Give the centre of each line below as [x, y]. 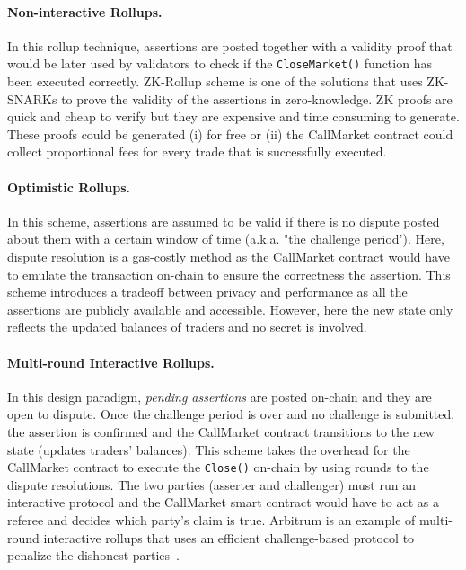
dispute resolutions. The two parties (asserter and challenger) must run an [211, 484]
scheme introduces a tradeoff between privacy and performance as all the [207, 292]
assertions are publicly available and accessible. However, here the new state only [230, 309]
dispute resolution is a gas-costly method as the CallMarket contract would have [229, 256]
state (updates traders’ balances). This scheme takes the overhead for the [209, 449]
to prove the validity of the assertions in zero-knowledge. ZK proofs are [257, 98]
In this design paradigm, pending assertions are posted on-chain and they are [220, 396]
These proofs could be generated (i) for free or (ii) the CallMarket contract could [230, 134]
